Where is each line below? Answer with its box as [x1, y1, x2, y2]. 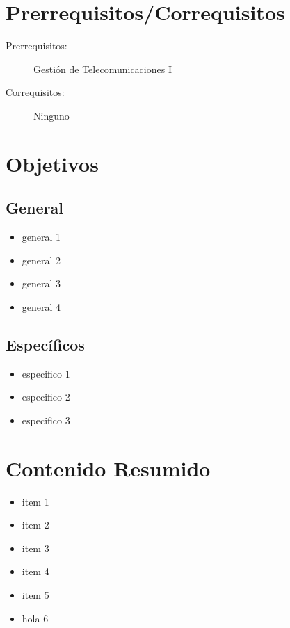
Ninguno [33, 108, 70, 122]
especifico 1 [22, 366, 70, 380]
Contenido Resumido [6, 453, 211, 482]
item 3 [22, 540, 49, 555]
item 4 [22, 564, 49, 579]
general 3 [22, 276, 61, 291]
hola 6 [22, 611, 49, 625]
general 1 [22, 230, 61, 244]
